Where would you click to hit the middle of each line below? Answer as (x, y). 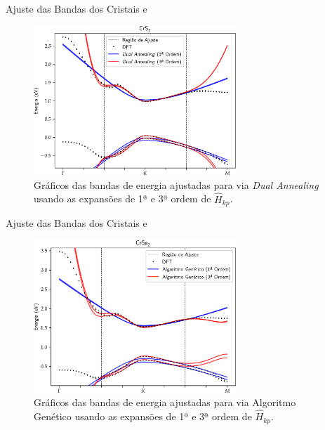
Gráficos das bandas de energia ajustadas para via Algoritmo (165, 402)
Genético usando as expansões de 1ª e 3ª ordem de (143, 416)
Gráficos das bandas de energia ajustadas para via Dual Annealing (176, 184)
